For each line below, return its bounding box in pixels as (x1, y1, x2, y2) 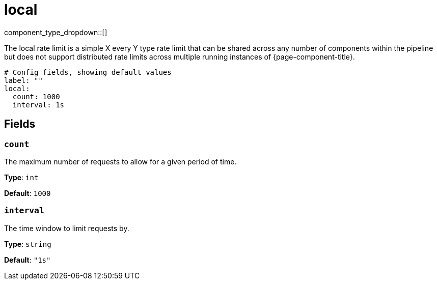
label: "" (4, 76, 43, 84)
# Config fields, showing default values (4, 68, 172, 76)
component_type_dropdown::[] (4, 27, 107, 37)
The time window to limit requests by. (4, 223, 129, 233)
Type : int (4, 173, 39, 182)
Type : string (4, 239, 51, 248)
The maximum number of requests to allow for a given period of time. (4, 157, 237, 166)
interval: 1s (12, 100, 65, 109)
